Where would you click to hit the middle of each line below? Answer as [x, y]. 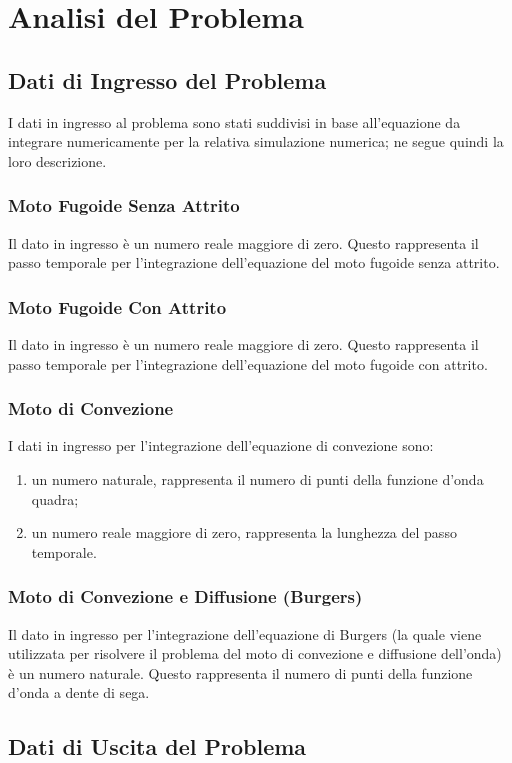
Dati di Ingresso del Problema [167, 79]
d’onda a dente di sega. [79, 692]
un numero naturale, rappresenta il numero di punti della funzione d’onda [257, 478]
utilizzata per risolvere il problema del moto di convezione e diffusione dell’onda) [255, 653]
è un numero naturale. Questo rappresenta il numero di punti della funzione [240, 672]
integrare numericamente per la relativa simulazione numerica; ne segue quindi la [256, 141]
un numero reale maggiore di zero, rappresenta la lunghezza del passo [244, 532]
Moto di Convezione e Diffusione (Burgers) [185, 596]
